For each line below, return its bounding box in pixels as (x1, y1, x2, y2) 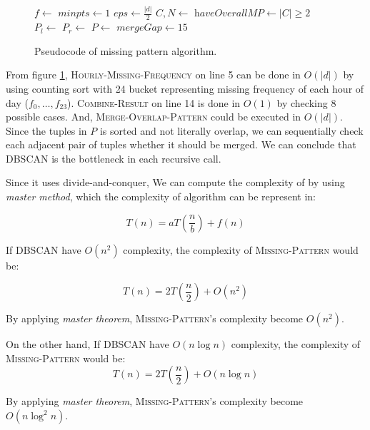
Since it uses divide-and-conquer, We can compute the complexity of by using (6, 175, 345, 190)
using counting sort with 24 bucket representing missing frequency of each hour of (6, 81, 364, 96)
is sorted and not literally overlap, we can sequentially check (99, 123, 364, 138)
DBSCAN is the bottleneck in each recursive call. (6, 150, 221, 165)
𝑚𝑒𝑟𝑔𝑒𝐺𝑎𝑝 (116, 23, 162, 34)
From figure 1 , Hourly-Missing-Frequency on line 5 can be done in (6, 67, 301, 82)
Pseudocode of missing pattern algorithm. (34, 43, 217, 58)
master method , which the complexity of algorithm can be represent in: (6, 189, 316, 204)
